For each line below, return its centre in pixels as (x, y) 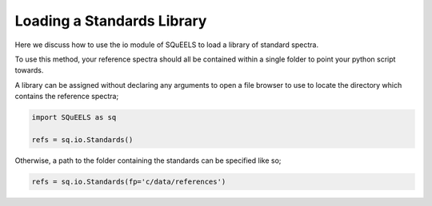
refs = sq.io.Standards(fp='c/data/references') (129, 181)
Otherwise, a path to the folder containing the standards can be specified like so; (148, 160)
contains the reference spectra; (67, 97)
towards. (29, 70)
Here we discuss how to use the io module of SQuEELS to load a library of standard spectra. (167, 45)
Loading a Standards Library (111, 21)
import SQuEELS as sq (74, 117)
